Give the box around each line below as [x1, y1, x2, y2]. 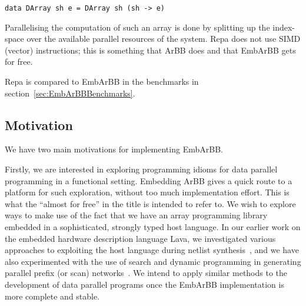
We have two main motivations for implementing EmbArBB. [5, 143, 223, 155]
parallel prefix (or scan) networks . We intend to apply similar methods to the [5, 267, 288, 279]
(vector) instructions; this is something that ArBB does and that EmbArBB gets [5, 44, 296, 56]
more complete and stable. [5, 290, 100, 302]
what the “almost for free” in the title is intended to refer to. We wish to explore [5, 197, 296, 209]
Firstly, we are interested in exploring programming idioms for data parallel [5, 163, 278, 175]
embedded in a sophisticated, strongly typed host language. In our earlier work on [5, 220, 301, 232]
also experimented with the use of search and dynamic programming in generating [5, 255, 301, 267]
